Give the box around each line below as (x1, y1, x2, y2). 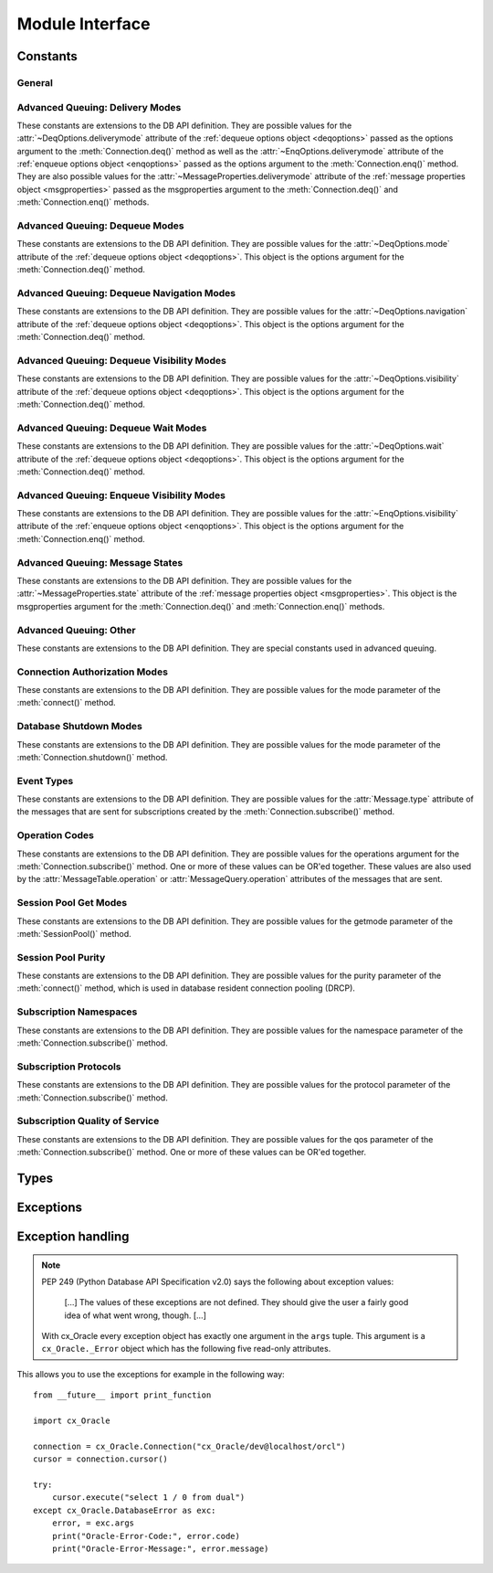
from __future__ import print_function (33, 1390, 212, 1400)
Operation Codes (16, 829, 95, 842)
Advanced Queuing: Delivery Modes (16, 101, 182, 113)
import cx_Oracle (33, 1416, 110, 1426)
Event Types (16, 774, 74, 787)
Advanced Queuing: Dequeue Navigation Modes (16, 286, 236, 299)
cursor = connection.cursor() (33, 1454, 169, 1464)
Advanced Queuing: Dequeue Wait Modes (16, 421, 207, 434)
